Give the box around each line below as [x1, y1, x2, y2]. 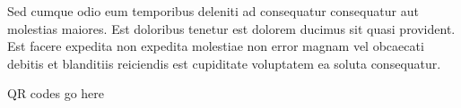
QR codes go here [7, 84, 105, 103]
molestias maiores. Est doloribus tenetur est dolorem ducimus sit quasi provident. [7, 19, 456, 37]
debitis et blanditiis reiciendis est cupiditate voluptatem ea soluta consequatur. [7, 54, 441, 72]
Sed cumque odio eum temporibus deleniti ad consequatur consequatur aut [7, 2, 419, 20]
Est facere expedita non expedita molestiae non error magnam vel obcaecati [7, 37, 424, 55]
